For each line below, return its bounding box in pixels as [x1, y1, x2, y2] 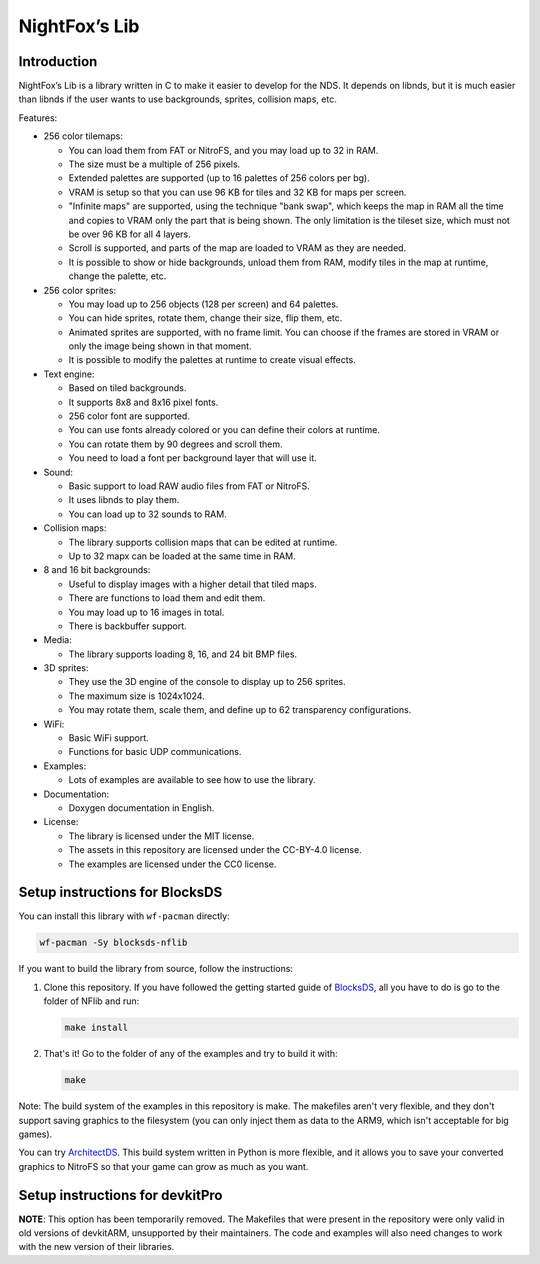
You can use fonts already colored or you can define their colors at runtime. [68, 424, 380, 436]
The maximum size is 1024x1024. [68, 690, 205, 702]
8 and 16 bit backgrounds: [43, 564, 151, 576]
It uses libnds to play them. [68, 494, 180, 506]
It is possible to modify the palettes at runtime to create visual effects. [68, 354, 357, 366]
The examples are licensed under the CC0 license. [68, 858, 277, 870]
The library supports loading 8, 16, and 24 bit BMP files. [68, 648, 298, 660]
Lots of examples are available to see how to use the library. [68, 774, 316, 786]
